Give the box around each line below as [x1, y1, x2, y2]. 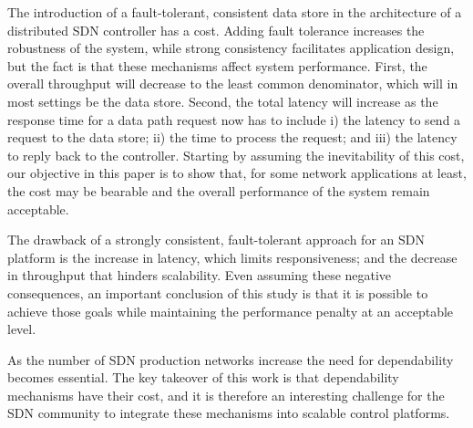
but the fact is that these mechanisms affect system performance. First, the [7, 56, 427, 75]
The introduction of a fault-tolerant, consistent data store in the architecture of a [7, 3, 462, 21]
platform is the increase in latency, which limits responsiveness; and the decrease [7, 247, 458, 266]
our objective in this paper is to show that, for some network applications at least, [7, 163, 467, 183]
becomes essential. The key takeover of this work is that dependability [7, 368, 399, 387]
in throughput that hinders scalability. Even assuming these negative [7, 266, 392, 285]
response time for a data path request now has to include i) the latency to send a [7, 110, 461, 129]
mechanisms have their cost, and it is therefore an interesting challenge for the [7, 385, 445, 404]
